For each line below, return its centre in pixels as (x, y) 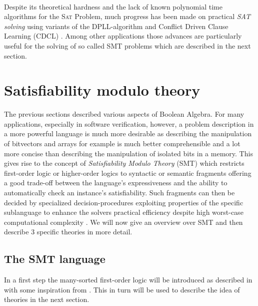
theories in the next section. (47, 299)
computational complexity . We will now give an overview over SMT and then (123, 222)
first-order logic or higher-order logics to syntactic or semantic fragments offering (128, 173)
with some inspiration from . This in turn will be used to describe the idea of (122, 289)
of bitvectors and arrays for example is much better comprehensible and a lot (122, 143)
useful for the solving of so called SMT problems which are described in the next (127, 45)
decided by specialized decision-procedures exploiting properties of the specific (124, 202)
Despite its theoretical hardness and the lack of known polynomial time (113, 6)
